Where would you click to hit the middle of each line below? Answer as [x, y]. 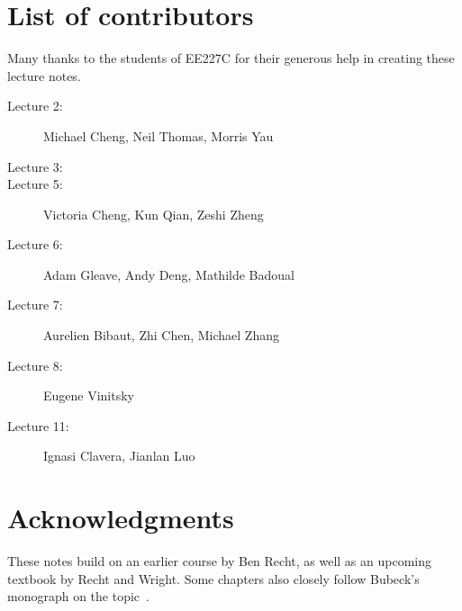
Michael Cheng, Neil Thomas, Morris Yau [159, 135]
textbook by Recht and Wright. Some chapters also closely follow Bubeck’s [213, 578]
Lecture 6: [35, 244]
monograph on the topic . [78, 596]
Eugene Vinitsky [89, 395]
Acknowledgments [121, 518]
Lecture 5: [35, 184]
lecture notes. [44, 75]
